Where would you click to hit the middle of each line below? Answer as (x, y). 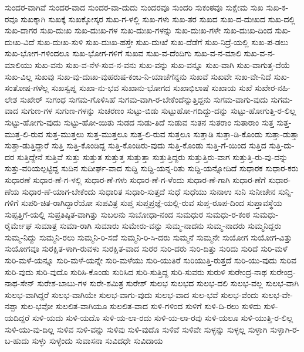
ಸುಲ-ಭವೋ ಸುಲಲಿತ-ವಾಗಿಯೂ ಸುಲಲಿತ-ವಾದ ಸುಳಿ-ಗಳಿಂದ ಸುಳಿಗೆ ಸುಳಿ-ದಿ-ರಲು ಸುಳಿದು (141, 306)
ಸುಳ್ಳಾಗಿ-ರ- (285, 329)
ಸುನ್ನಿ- (286, 191)
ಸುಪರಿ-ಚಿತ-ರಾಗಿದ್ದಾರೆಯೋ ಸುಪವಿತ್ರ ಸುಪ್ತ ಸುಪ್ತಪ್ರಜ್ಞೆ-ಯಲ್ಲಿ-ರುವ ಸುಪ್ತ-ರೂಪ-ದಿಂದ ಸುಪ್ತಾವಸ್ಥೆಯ (151, 203)
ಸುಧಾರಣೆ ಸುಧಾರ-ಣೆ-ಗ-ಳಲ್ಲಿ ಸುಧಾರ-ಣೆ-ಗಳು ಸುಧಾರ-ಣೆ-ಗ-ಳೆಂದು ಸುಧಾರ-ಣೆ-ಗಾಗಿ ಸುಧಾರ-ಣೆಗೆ (135, 179)
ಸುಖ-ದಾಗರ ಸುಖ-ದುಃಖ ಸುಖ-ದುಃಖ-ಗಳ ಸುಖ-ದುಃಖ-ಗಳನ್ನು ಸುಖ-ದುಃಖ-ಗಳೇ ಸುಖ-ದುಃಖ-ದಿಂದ (139, 30)
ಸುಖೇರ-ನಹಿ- (273, 88)
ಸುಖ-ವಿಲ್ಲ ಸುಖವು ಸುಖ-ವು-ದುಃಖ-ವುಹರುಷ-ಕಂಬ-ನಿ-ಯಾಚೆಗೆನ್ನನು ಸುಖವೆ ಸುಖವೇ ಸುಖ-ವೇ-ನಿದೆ (138, 76)
